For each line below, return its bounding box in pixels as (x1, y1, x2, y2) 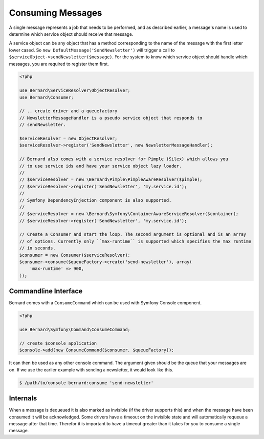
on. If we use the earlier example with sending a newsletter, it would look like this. (9, 366, 174, 372)
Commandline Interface (9, 287, 83, 295)
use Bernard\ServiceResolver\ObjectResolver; (19, 88, 131, 93)
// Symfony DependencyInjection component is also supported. (19, 197, 172, 203)
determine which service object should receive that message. (9, 31, 133, 37)
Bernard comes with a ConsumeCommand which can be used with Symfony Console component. (9, 300, 202, 306)
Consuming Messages (9, 7, 102, 18)
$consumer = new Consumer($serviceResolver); (19, 252, 131, 258)
